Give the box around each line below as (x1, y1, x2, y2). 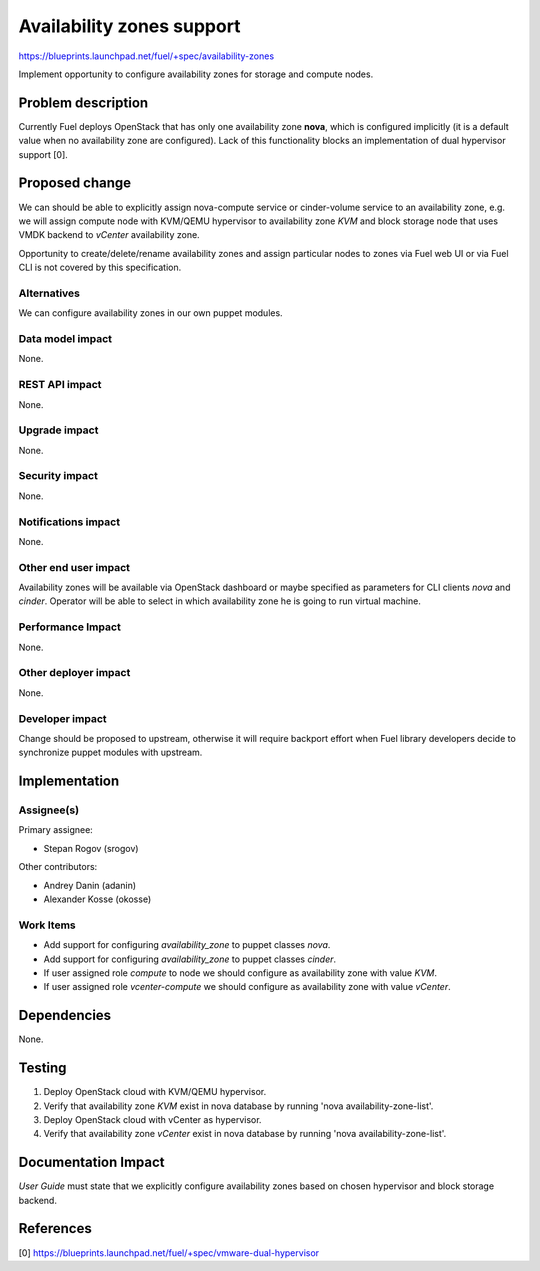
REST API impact (18, 378, 102, 392)
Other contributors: (18, 861, 98, 873)
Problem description (18, 94, 149, 111)
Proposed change (18, 175, 132, 192)
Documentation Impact (18, 1154, 165, 1171)
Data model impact (18, 332, 113, 345)
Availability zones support (18, 15, 241, 37)
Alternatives (18, 286, 80, 300)
